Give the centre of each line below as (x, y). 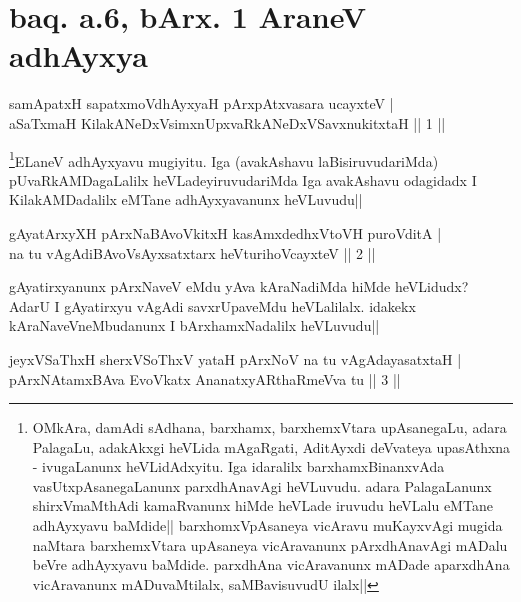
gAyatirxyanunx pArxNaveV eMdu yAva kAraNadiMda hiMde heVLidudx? (239, 286)
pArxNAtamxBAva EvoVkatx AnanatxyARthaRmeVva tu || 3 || (205, 378)
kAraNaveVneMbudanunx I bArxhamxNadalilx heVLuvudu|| (194, 325)
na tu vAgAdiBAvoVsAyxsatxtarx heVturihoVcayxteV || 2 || (192, 252)
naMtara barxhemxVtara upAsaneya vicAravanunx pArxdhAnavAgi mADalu (270, 544)
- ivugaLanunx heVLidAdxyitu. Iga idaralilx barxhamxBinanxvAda (238, 466)
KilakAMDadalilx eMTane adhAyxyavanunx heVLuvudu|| (186, 199)
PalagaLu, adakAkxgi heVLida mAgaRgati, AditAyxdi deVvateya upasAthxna (271, 446)
